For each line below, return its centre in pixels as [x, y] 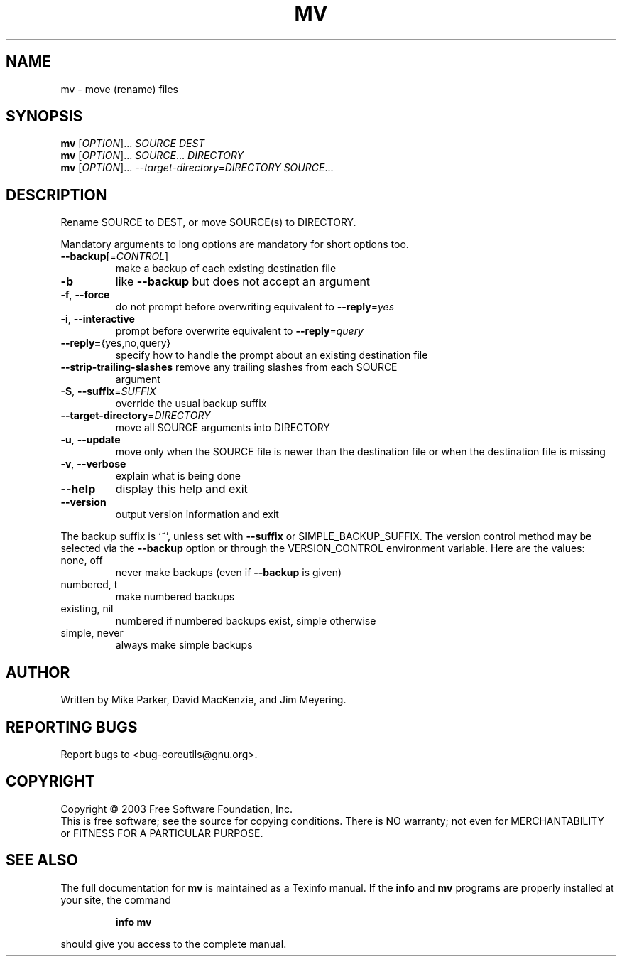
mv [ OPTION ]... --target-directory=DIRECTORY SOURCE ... [197, 168]
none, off [82, 561]
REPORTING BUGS [72, 727]
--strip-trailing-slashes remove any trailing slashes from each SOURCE [229, 367]
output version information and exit [197, 514]
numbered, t [89, 585]
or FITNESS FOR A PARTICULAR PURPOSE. [162, 833]
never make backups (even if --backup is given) [229, 573]
